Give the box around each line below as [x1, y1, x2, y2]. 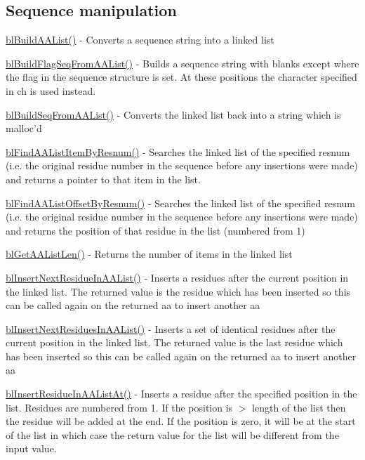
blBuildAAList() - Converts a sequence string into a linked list [6, 32, 274, 47]
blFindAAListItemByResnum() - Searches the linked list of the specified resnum [6, 144, 350, 159]
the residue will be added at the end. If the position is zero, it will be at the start [6, 414, 356, 428]
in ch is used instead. [6, 83, 96, 98]
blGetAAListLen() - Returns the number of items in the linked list [6, 247, 293, 261]
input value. [6, 441, 57, 456]
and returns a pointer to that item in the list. [6, 171, 201, 186]
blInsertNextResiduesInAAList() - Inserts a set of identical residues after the [6, 321, 336, 336]
